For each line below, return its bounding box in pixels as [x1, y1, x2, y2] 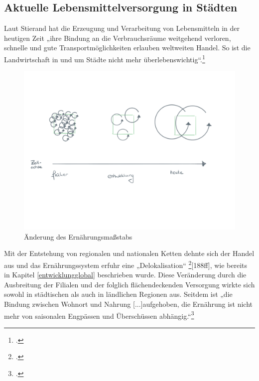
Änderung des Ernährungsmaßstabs [24, 231, 132, 242]
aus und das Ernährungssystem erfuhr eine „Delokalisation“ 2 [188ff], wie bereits [4, 258, 248, 270]
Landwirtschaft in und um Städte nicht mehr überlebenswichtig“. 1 [4, 52, 205, 64]
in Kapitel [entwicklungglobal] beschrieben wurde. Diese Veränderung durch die [4, 269, 247, 280]
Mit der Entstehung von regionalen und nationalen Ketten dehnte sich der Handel [4, 248, 255, 258]
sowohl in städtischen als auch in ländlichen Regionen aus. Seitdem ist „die [4, 289, 233, 299]
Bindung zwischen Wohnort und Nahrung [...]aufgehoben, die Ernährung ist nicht [4, 299, 253, 309]
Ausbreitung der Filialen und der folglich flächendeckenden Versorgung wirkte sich [4, 279, 255, 289]
